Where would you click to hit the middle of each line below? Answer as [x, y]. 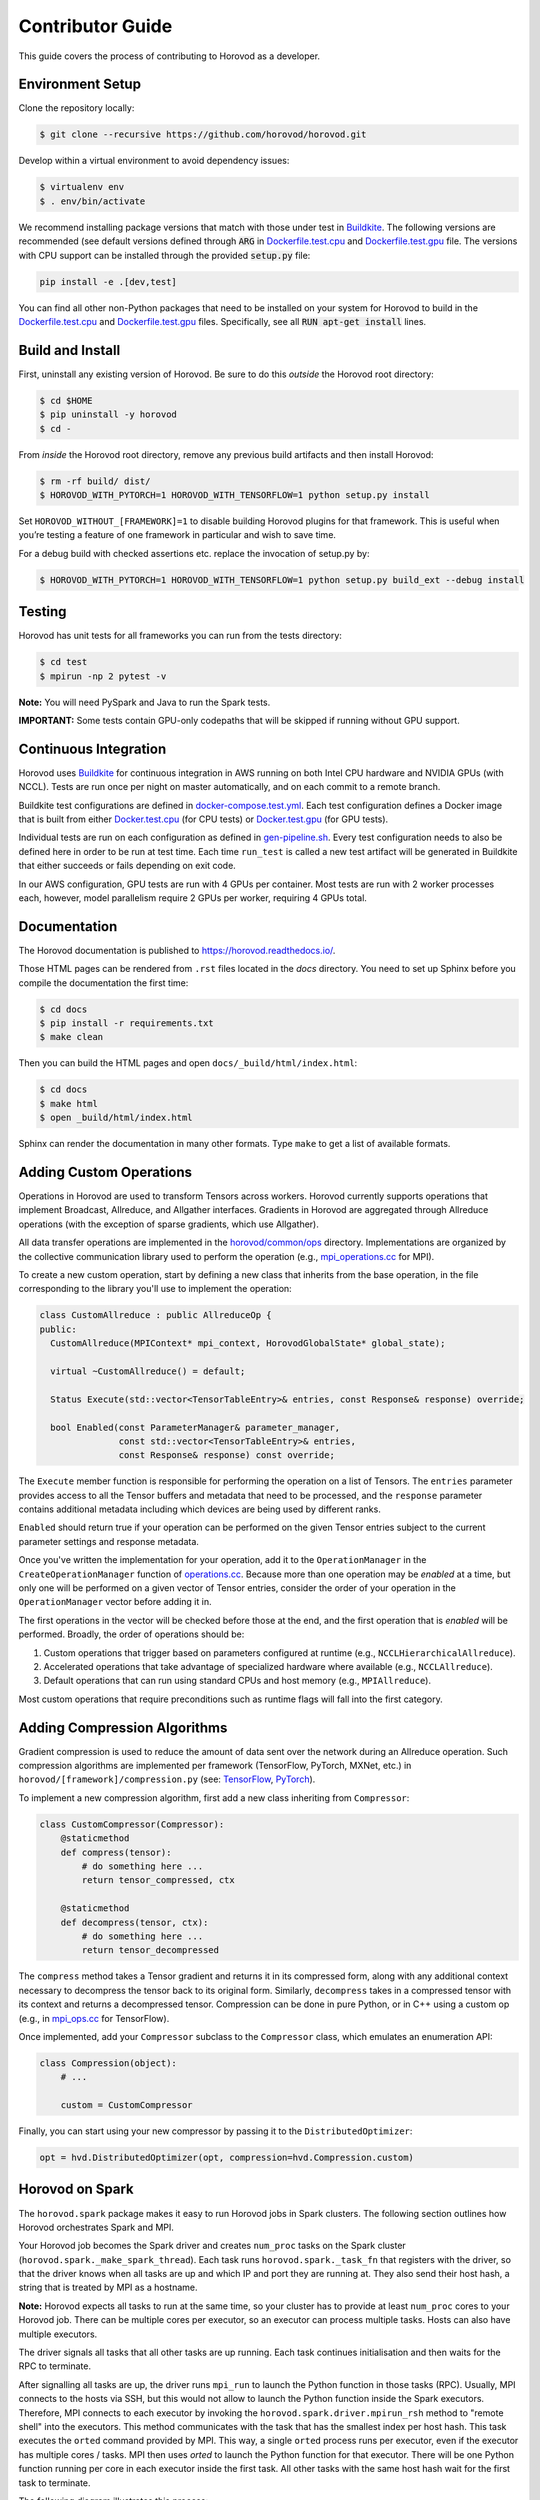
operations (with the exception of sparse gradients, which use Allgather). [168, 1224]
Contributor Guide [95, 26]
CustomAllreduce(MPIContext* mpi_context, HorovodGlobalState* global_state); [248, 1343]
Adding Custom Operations [105, 1171]
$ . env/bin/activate [92, 201]
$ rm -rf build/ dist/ [95, 481]
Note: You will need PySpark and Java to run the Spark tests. [144, 702]
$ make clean [71, 1037]
